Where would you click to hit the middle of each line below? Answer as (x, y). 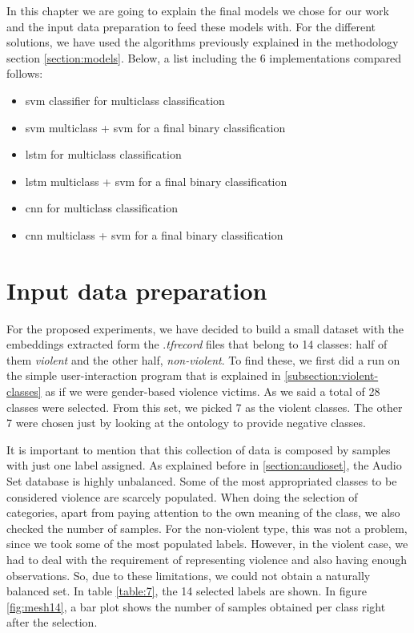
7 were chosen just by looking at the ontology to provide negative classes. (186, 423)
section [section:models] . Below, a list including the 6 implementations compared (204, 57)
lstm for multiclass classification (103, 154)
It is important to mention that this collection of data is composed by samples (199, 449)
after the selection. (52, 622)
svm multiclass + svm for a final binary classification (155, 127)
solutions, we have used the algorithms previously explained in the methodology (203, 42)
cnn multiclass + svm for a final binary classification (154, 234)
